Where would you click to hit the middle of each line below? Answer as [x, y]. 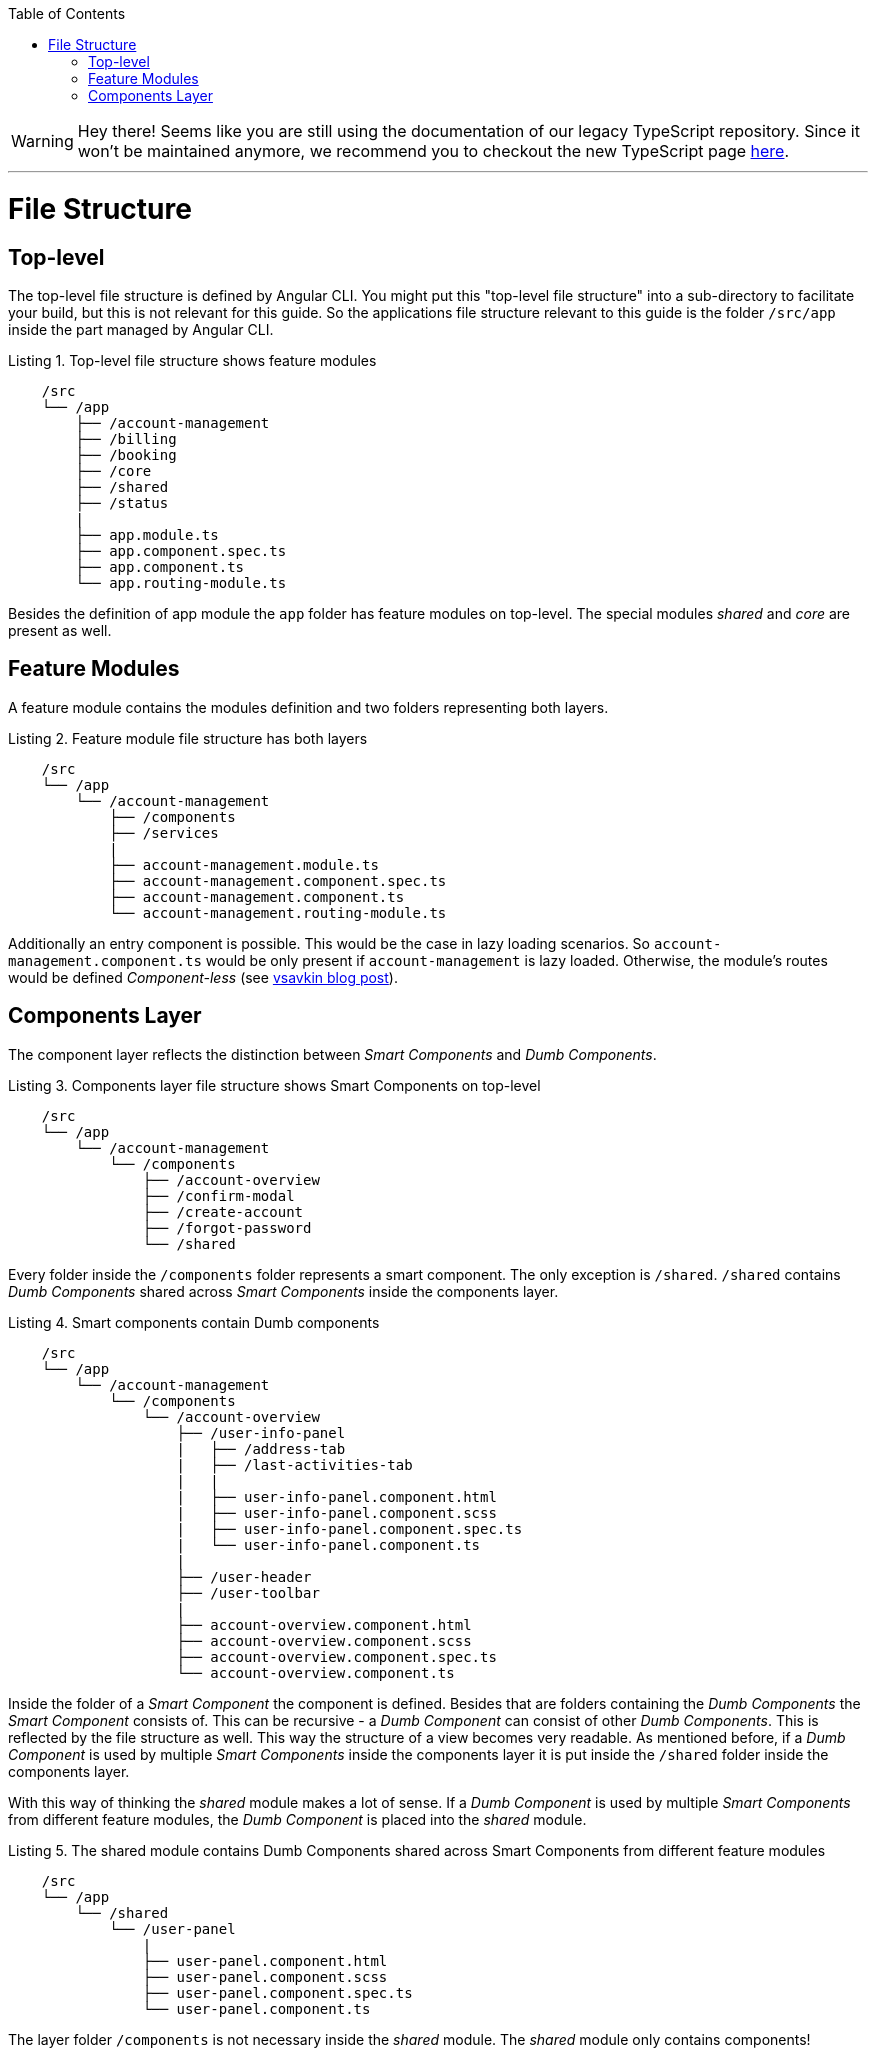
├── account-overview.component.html [324, 1624]
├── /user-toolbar [248, 1592]
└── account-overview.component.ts [315, 1672]
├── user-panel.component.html [265, 1960]
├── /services [164, 832]
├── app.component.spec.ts [181, 550]
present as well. [60, 630]
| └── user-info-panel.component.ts [328, 1544]
